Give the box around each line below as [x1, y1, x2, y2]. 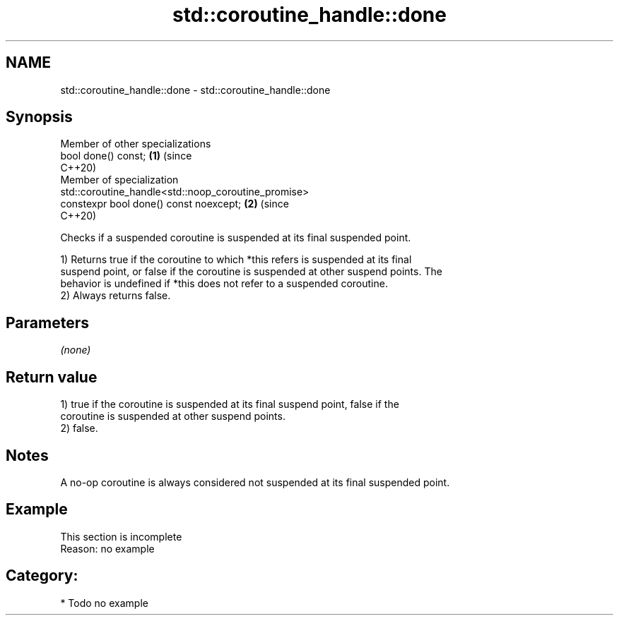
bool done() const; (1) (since [60, 150, 192, 162]
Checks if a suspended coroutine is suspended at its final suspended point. [60, 231, 411, 244]
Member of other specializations [60, 138, 211, 150]
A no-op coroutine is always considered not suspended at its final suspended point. [60, 476, 450, 488]
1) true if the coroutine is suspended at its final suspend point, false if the [60, 398, 399, 411]
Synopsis [6, 108, 73, 126]
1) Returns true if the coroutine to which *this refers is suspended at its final [60, 253, 412, 266]
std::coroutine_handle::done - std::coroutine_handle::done [60, 83, 331, 96]
